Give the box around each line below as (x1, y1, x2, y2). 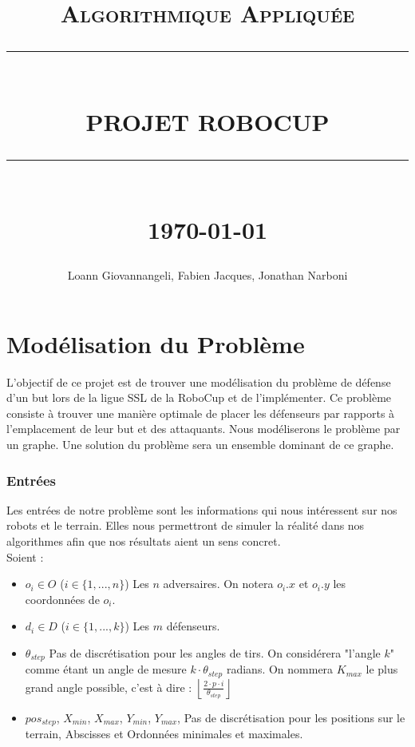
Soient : (6, 548, 44, 565)
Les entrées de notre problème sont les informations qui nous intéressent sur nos (6, 501, 397, 518)
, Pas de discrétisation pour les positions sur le (177, 709, 405, 725)
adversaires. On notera (163, 575, 274, 592)
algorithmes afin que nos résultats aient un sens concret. (6, 533, 281, 550)
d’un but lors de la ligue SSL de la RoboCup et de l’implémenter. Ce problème (6, 389, 392, 406)
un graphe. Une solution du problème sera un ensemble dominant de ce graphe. (6, 436, 394, 453)
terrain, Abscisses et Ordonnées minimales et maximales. (25, 725, 303, 742)
